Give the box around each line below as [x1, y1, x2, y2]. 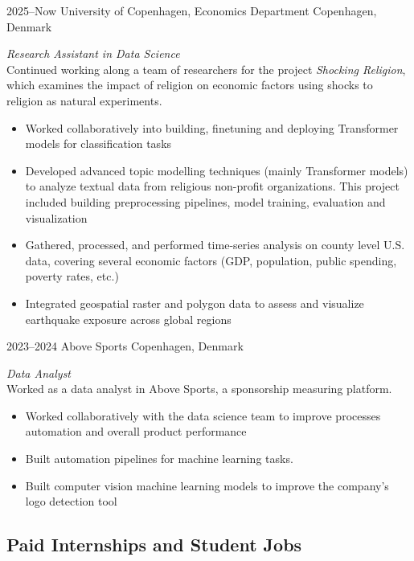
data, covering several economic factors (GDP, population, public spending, [25, 252, 397, 268]
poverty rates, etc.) [25, 268, 119, 285]
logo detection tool [25, 493, 117, 510]
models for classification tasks [25, 135, 172, 152]
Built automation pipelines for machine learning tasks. [25, 450, 293, 467]
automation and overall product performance [25, 423, 247, 440]
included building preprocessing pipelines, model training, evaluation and [25, 193, 386, 210]
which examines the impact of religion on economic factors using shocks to [6, 76, 373, 93]
